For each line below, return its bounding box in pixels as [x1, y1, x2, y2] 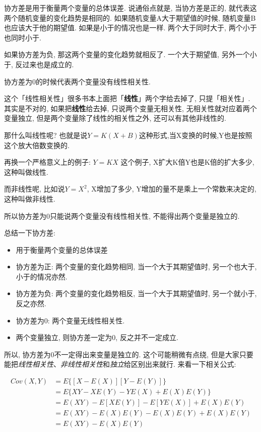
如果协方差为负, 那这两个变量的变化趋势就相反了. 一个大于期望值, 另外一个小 [4, 49, 257, 60]
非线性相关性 [60, 359, 103, 369]
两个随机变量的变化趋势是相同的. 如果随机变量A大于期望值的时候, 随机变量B [4, 12, 256, 23]
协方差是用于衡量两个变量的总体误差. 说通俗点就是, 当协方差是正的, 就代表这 [4, 3, 257, 13]
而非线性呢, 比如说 [4, 183, 65, 194]
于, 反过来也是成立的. [4, 59, 74, 69]
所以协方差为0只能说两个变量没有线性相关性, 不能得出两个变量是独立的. [4, 210, 240, 221]
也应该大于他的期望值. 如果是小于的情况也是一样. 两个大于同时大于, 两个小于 [4, 22, 257, 33]
